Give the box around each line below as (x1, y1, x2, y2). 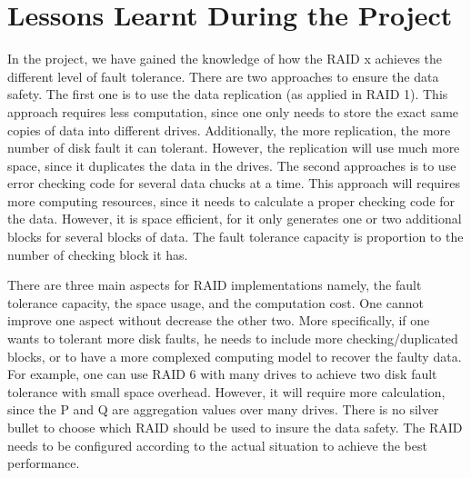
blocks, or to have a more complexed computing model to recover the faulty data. (7, 346, 462, 365)
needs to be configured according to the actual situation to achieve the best (7, 435, 427, 454)
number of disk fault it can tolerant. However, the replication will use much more (7, 138, 460, 157)
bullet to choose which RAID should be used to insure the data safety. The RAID (7, 418, 463, 436)
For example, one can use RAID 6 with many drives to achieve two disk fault (7, 364, 437, 383)
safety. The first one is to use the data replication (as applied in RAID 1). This (7, 85, 448, 104)
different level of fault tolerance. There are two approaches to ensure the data (7, 66, 439, 85)
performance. (7, 453, 80, 473)
